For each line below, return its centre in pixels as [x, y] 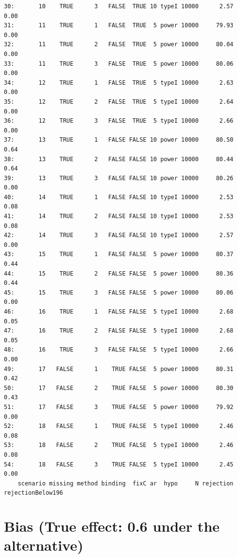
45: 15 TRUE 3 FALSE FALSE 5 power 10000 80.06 [119, 292]
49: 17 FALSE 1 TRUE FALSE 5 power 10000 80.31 [119, 369]
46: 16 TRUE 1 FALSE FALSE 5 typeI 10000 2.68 [119, 312]
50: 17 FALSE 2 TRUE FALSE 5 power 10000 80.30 [119, 388]
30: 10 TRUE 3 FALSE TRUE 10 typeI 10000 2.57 [119, 6]
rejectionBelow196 [34, 493]
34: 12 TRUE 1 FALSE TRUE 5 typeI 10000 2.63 [119, 83]
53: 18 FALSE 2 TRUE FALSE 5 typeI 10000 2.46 [119, 445]
